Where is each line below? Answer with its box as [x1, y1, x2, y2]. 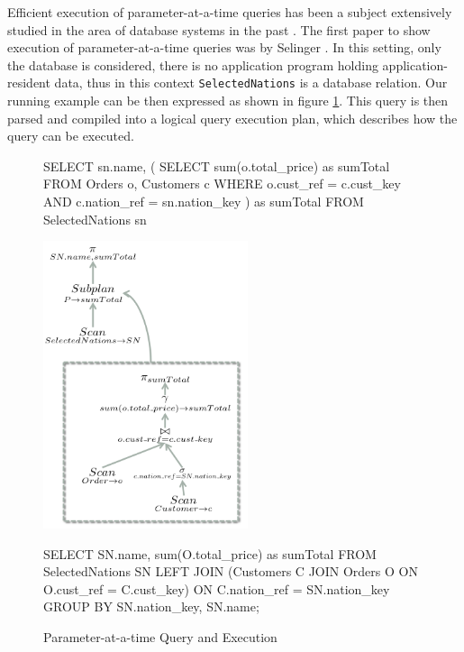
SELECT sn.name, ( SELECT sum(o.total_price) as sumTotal [43, 156, 390, 175]
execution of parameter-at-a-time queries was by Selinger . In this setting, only [7, 38, 441, 57]
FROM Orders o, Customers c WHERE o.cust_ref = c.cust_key [43, 174, 401, 193]
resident [7, 73, 50, 92]
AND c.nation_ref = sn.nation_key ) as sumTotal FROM [43, 192, 364, 210]
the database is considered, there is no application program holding [7, 55, 378, 74]
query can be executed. [7, 126, 134, 145]
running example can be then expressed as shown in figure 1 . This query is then [7, 91, 449, 110]
